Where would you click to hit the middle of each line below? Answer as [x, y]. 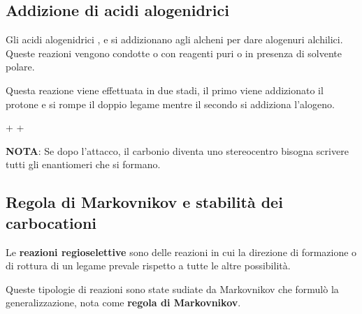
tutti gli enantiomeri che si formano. [83, 164]
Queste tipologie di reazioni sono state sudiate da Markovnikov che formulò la [172, 289]
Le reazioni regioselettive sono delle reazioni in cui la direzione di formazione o [181, 252]
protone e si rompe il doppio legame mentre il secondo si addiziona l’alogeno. [170, 104]
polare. [20, 67]
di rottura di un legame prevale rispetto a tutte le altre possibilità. [148, 266]
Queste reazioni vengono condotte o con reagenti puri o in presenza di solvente [174, 53]
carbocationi [51, 222]
